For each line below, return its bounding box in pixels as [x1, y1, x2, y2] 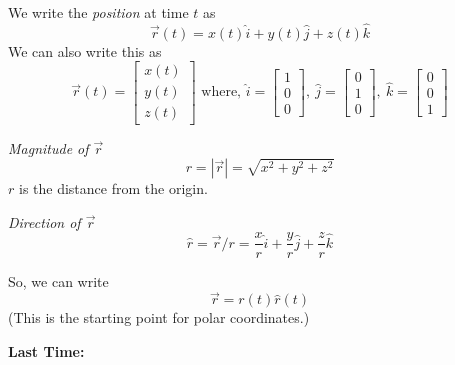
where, [201, 85, 241, 100]
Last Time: [8, 340, 85, 361]
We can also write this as [8, 40, 162, 61]
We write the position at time [8, 2, 189, 22]
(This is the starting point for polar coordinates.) [8, 307, 310, 328]
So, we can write [8, 270, 109, 291]
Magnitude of [8, 137, 89, 158]
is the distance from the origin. [18, 178, 208, 199]
